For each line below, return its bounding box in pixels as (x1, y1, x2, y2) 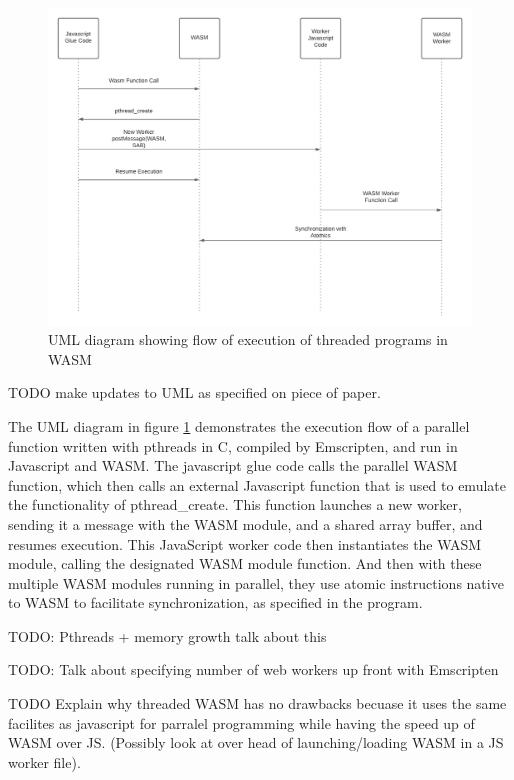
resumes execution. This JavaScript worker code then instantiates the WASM (8, 533, 482, 554)
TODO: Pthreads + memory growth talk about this (8, 625, 327, 646)
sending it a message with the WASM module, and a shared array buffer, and (8, 513, 483, 534)
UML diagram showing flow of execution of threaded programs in (48, 329, 448, 350)
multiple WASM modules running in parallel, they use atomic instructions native (8, 572, 504, 593)
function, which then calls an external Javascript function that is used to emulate (8, 474, 506, 495)
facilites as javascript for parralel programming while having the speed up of (8, 712, 475, 733)
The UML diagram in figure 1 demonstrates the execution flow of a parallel (8, 415, 470, 436)
